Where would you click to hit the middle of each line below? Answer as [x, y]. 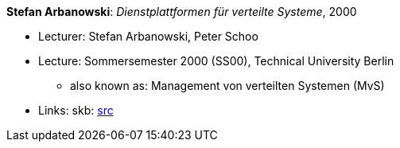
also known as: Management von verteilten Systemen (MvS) [227, 86]
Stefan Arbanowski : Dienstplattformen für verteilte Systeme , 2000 [182, 12]
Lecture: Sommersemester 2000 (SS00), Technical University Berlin [216, 61]
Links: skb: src [76, 110]
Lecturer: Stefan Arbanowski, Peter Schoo [148, 36]
